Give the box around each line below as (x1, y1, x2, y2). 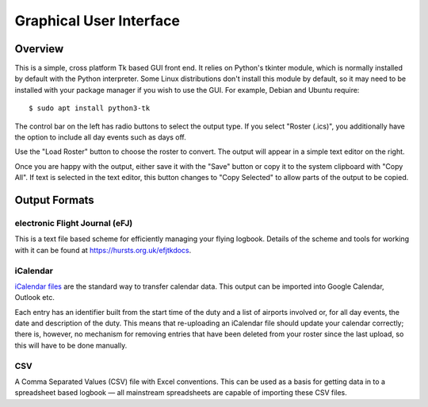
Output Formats (14, 194, 94, 206)
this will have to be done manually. (14, 340, 128, 350)
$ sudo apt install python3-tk (29, 104, 151, 113)
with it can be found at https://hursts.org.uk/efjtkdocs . (14, 245, 192, 255)
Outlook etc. (14, 293, 55, 302)
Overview (14, 42, 64, 56)
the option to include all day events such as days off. (14, 132, 186, 142)
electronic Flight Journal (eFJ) (14, 217, 133, 228)
